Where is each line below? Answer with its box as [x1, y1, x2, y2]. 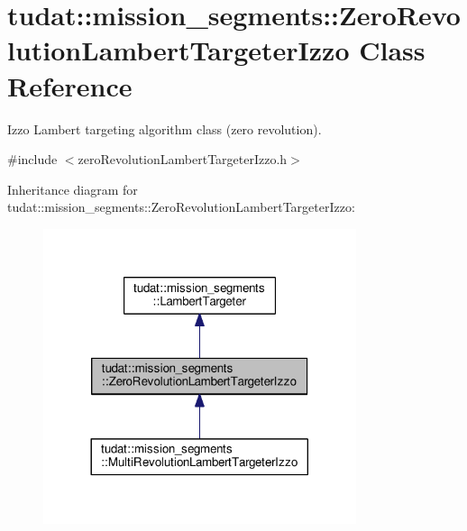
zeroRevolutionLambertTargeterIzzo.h [78, 150, 288, 169]
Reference [7, 67, 133, 104]
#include [7, 150, 58, 169]
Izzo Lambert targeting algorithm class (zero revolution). [7, 119, 322, 138]
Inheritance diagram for [7, 179, 138, 198]
